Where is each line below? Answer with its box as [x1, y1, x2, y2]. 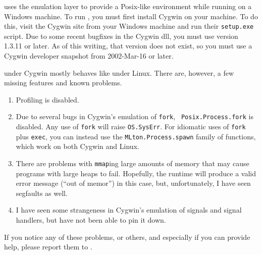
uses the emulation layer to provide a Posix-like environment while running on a [4, 1, 252, 11]
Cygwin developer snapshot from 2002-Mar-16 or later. [4, 50, 174, 61]
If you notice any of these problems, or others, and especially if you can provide [4, 231, 250, 242]
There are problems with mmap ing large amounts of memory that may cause [16, 158, 249, 168]
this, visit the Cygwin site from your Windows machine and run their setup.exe [4, 21, 254, 31]
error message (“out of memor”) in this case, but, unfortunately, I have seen [16, 178, 251, 188]
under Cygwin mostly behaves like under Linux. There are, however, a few [4, 67, 234, 78]
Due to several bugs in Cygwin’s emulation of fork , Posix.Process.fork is [16, 111, 253, 122]
